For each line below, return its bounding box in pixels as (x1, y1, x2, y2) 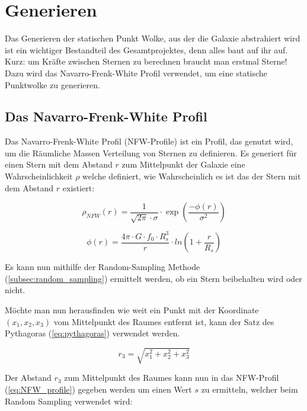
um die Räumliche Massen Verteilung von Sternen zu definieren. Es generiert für (5, 146, 297, 159)
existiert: (62, 181, 95, 194)
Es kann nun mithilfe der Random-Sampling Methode (5, 261, 200, 273)
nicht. (5, 284, 25, 296)
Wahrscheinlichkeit (5, 170, 73, 182)
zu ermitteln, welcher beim (201, 383, 298, 395)
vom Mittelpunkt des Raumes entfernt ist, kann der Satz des (53, 315, 274, 327)
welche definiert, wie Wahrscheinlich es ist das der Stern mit (82, 170, 301, 182)
